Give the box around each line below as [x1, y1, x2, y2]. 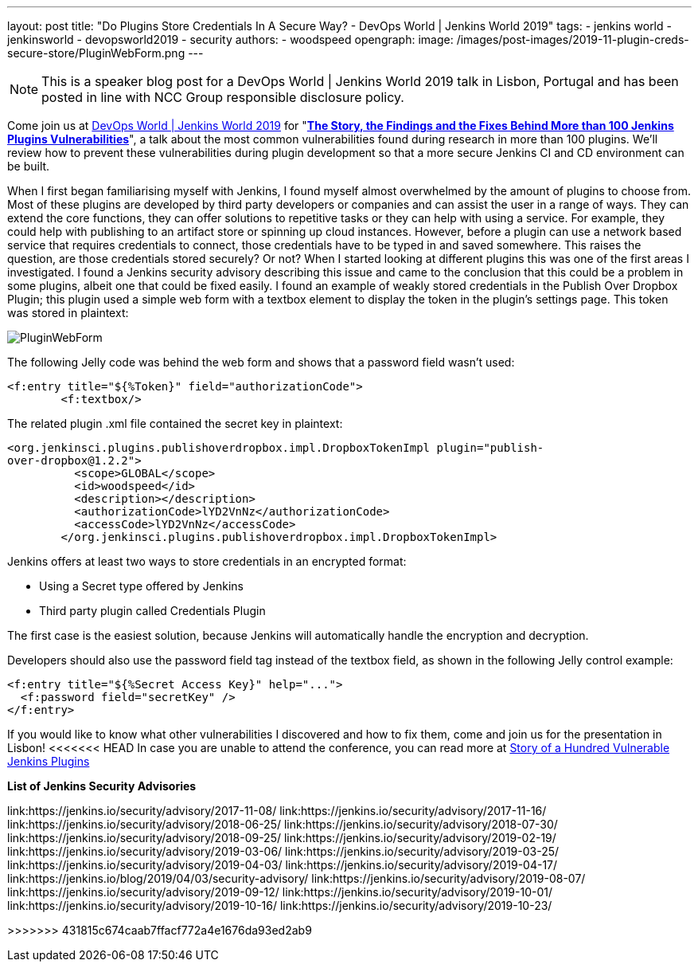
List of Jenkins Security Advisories [7, 779, 197, 793]
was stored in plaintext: [7, 306, 129, 319]
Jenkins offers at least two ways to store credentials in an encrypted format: [7, 555, 407, 568]
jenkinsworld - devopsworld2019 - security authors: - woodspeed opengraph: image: [7, 33, 454, 46]
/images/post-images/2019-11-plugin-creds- [456, 33, 689, 46]
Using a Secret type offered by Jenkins [39, 579, 244, 593]
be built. [7, 159, 50, 173]
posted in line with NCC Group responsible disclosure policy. [41, 89, 404, 105]
